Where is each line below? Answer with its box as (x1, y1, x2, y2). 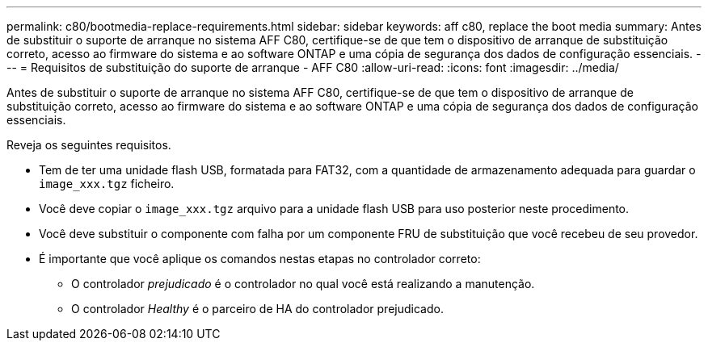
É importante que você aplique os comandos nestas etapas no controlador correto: (39, 252, 481, 265)
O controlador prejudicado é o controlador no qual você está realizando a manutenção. (71, 277, 535, 291)
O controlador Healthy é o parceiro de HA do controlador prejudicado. (71, 302, 444, 316)
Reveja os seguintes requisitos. (6, 138, 171, 152)
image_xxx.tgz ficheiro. (39, 177, 175, 190)
